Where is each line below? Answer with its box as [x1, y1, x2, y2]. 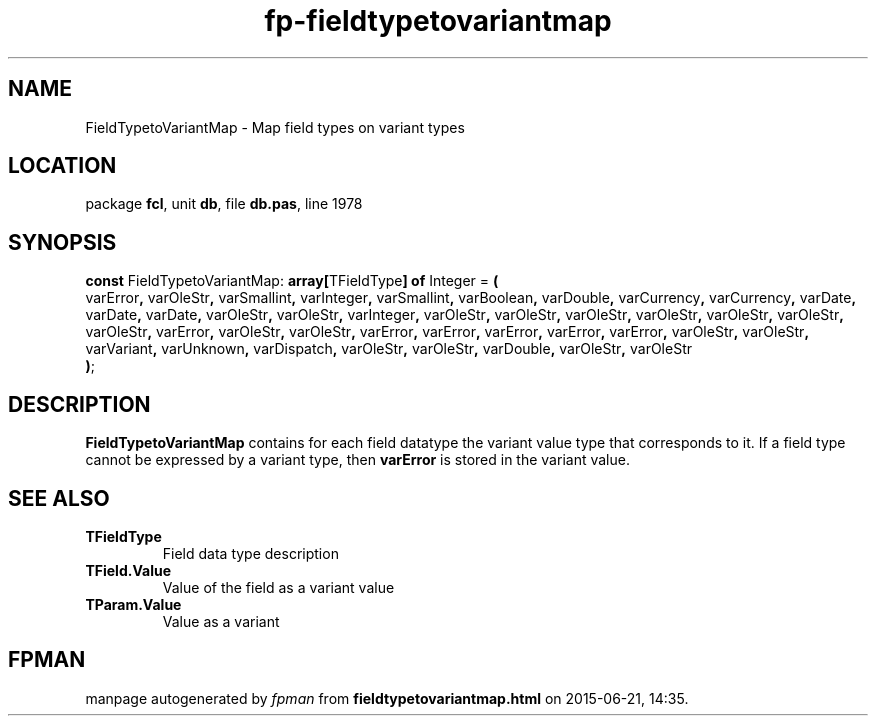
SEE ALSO [8, 485, 110, 511]
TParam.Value [85, 595, 182, 613]
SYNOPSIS [8, 229, 117, 255]
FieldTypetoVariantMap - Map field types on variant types [85, 118, 465, 136]
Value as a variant [162, 612, 280, 630]
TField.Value [85, 561, 171, 579]
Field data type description [162, 544, 339, 562]
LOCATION [8, 153, 117, 179]
